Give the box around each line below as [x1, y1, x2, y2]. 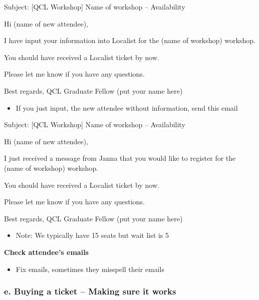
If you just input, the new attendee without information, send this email [16, 102, 238, 113]
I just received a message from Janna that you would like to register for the [4, 153, 236, 163]
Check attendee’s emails [4, 246, 89, 257]
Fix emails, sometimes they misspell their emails [16, 263, 164, 274]
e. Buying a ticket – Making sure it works [4, 285, 176, 297]
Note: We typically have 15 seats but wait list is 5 [16, 230, 169, 240]
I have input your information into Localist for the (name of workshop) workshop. [4, 35, 255, 46]
